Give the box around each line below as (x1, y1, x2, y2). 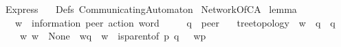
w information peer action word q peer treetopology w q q (14, 15, 335, 29)
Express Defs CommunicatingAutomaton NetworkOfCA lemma (5, 2, 297, 16)
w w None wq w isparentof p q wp (19, 29, 206, 43)
